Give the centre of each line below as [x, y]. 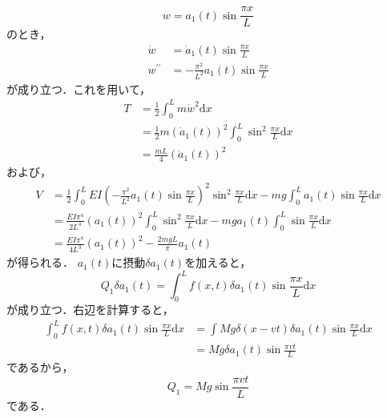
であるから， [40, 367]
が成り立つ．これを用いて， [79, 88]
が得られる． [40, 262]
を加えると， [218, 262]
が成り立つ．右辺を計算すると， [90, 309]
